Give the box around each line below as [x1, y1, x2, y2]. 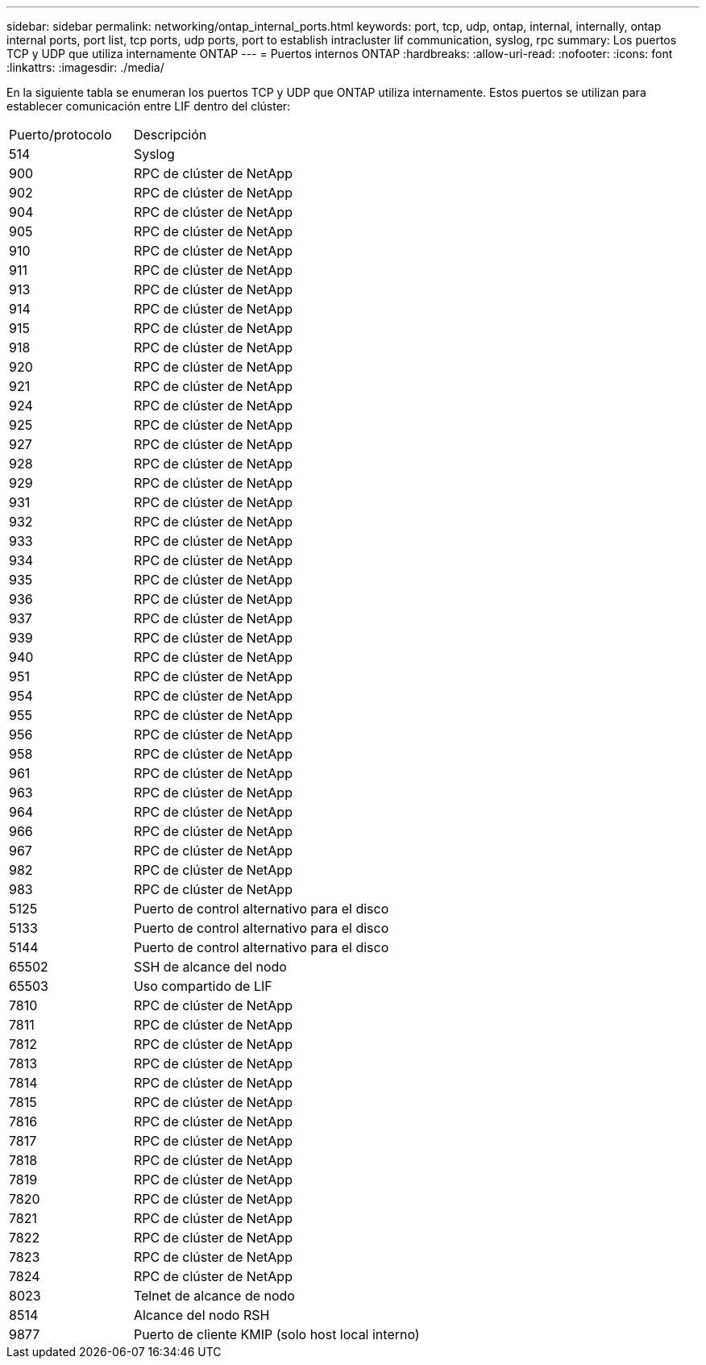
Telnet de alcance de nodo [133, 1288, 295, 1304]
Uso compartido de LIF [133, 978, 272, 994]
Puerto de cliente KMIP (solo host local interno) [133, 1326, 420, 1342]
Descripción [133, 127, 207, 143]
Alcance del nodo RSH [133, 1307, 270, 1323]
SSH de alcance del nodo [133, 959, 287, 975]
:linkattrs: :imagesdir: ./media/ [6, 60, 164, 74]
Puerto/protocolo [9, 127, 112, 143]
